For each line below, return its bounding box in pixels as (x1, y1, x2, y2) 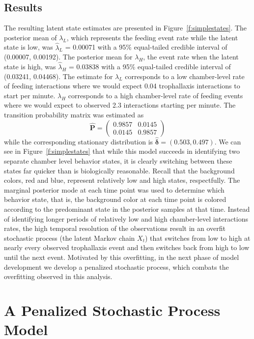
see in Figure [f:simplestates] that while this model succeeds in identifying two (4, 146, 240, 156)
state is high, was (4, 61, 56, 72)
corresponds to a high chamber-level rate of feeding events (68, 90, 243, 100)
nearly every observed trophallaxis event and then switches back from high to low (4, 242, 250, 253)
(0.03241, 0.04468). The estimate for (4, 71, 113, 81)
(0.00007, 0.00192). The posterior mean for (4, 52, 133, 62)
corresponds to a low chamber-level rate (125, 71, 245, 81)
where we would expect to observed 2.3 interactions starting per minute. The (4, 100, 236, 110)
